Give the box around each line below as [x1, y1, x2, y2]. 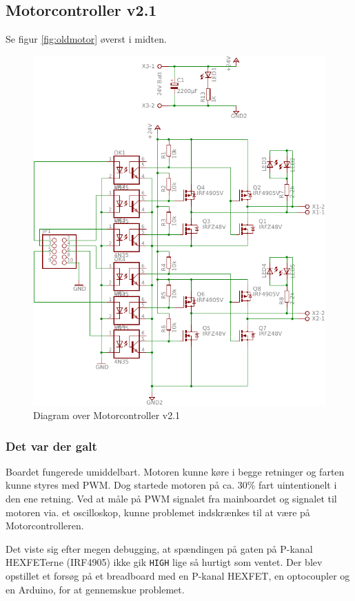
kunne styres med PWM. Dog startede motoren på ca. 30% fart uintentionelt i [6, 478, 337, 492]
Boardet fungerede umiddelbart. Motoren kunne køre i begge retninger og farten [6, 464, 345, 478]
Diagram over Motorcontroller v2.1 [33, 408, 181, 422]
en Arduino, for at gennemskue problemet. [6, 582, 185, 596]
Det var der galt [6, 437, 97, 454]
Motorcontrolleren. [6, 518, 84, 533]
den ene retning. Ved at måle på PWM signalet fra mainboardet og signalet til [6, 491, 337, 505]
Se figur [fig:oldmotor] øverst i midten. [6, 32, 167, 46]
